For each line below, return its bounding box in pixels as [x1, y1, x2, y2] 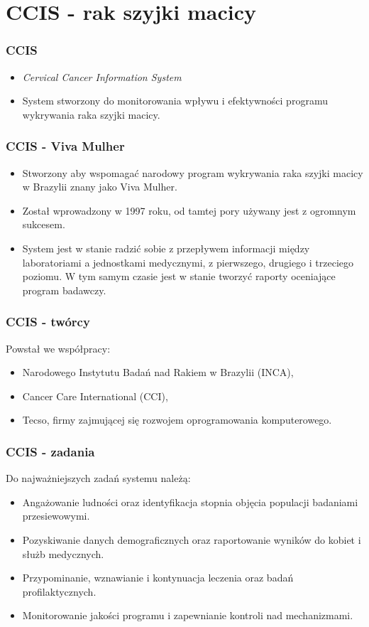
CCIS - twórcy [6, 313, 90, 331]
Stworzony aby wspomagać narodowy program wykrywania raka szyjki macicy [22, 165, 363, 180]
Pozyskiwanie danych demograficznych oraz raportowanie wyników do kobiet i [22, 532, 361, 547]
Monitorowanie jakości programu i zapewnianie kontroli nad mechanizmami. [22, 608, 353, 623]
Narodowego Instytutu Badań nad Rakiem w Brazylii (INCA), [22, 365, 294, 380]
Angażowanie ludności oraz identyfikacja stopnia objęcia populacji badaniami [22, 494, 358, 509]
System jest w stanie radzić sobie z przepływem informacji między [22, 240, 310, 255]
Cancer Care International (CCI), [22, 388, 168, 403]
